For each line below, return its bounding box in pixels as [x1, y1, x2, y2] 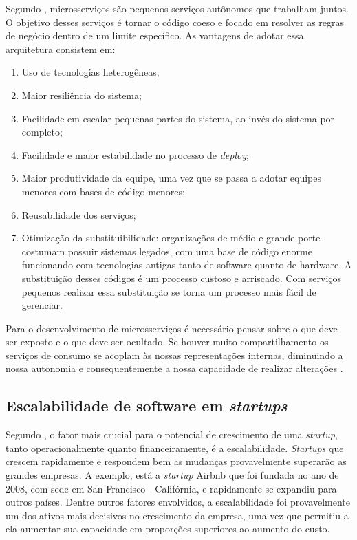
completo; [21, 125, 63, 139]
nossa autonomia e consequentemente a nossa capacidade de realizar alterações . [6, 361, 343, 376]
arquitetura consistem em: [6, 41, 116, 56]
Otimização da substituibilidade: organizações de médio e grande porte [21, 230, 321, 245]
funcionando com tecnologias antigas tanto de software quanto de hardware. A [21, 257, 352, 272]
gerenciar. [21, 298, 63, 312]
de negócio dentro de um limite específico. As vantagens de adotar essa [6, 28, 304, 43]
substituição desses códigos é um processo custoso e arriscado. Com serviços [21, 270, 342, 285]
